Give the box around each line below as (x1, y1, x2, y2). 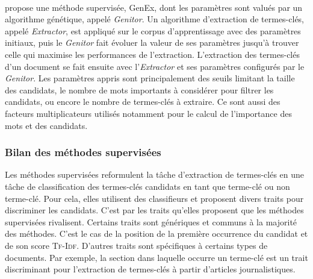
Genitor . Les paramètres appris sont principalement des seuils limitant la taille (5, 72, 295, 84)
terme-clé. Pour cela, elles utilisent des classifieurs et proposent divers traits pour (5, 192, 304, 204)
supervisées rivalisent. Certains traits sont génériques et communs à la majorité (5, 215, 297, 228)
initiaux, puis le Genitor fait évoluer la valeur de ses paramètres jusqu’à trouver (5, 36, 299, 49)
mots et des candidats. (5, 119, 88, 131)
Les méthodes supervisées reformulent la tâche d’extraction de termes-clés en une (5, 168, 305, 181)
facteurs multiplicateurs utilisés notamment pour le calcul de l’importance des (5, 107, 292, 119)
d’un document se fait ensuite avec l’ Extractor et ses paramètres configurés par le (5, 60, 305, 72)
